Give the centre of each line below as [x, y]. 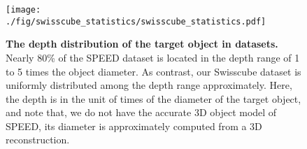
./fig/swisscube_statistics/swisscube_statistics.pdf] [136, 21]
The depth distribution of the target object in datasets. [142, 44]
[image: [23, 10]
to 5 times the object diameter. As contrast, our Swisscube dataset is [153, 71]
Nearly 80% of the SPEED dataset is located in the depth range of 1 [153, 57]
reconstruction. [38, 140]
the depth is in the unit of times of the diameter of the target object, [153, 98]
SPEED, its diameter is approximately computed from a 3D [134, 126]
